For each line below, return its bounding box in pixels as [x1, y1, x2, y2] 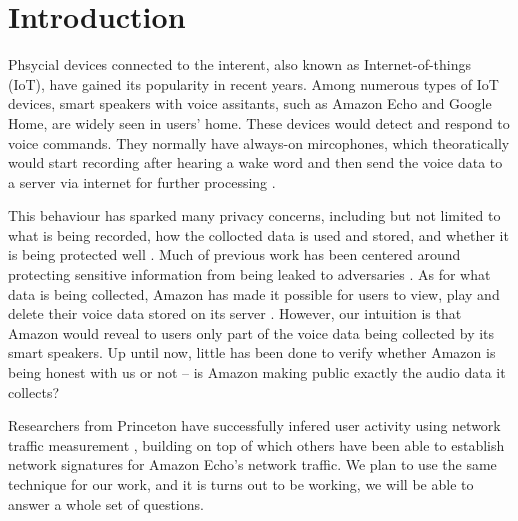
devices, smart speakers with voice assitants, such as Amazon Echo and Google [8, 93, 492, 114]
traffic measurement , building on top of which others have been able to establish [8, 434, 505, 455]
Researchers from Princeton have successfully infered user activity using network [8, 415, 501, 436]
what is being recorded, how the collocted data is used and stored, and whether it [8, 224, 509, 245]
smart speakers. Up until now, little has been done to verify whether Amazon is [8, 342, 496, 363]
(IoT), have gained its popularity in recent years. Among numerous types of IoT [8, 73, 499, 94]
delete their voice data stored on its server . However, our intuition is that [8, 303, 462, 324]
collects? [8, 381, 60, 402]
